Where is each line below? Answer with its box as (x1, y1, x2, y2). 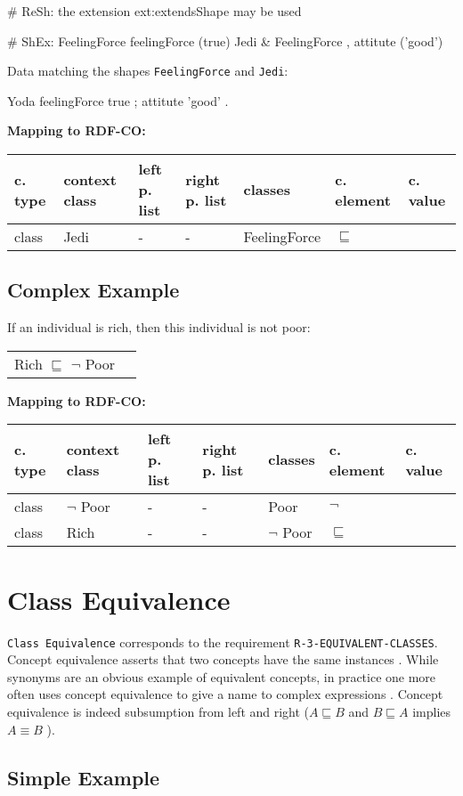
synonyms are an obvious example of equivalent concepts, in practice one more (7, 667, 436, 686)
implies (412, 702, 451, 720)
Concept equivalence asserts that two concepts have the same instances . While (7, 650, 439, 669)
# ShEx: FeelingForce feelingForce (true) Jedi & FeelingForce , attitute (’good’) (7, 31, 443, 50)
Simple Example (7, 763, 160, 791)
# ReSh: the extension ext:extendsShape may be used (7, 2, 302, 20)
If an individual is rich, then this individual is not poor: (7, 318, 311, 337)
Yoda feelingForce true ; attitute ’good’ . (7, 91, 229, 110)
